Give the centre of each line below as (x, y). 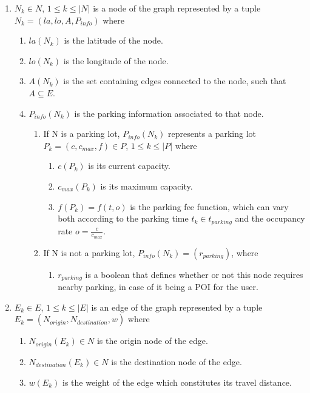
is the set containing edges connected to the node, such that (175, 81)
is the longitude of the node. (116, 60)
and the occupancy (270, 218)
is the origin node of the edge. (152, 341)
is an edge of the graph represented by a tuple (177, 307)
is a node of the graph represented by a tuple (177, 8)
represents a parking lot (212, 134)
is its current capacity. (129, 166)
